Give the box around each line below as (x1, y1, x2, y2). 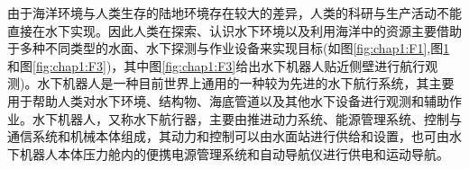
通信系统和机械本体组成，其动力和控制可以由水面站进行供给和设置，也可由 (7, 127, 449, 146)
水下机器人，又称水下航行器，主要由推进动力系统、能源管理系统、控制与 (32, 109, 462, 128)
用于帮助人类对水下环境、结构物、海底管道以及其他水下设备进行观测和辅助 (7, 91, 449, 110)
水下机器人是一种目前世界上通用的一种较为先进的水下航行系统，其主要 (37, 74, 455, 93)
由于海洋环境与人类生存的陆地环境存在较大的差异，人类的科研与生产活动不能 (7, 4, 462, 22)
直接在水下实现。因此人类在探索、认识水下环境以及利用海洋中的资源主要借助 (7, 21, 462, 40)
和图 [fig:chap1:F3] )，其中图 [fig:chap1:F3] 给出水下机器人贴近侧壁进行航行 (7, 56, 426, 75)
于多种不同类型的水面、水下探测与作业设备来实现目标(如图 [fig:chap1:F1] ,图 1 (7, 39, 450, 58)
